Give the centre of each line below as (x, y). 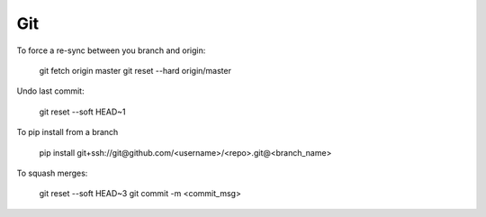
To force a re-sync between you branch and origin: (111, 50)
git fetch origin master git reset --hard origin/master (135, 70)
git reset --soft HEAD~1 (82, 112)
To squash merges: (52, 173)
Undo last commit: (50, 91)
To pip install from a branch (67, 132)
